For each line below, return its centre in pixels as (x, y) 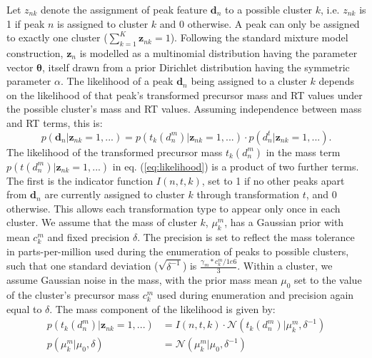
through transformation (248, 194)
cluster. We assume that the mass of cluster (102, 222)
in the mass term (303, 152)
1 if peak (26, 23)
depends (336, 81)
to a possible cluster (269, 9)
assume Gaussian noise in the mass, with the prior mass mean (142, 280)
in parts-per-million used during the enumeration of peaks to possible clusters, (178, 251)
